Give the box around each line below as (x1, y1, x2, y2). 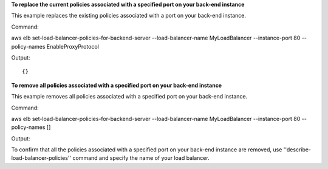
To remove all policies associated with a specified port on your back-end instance (11, 81, 222, 89)
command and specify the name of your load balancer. (72, 154, 210, 162)
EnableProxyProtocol (46, 43, 100, 50)
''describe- (283, 146, 312, 153)
